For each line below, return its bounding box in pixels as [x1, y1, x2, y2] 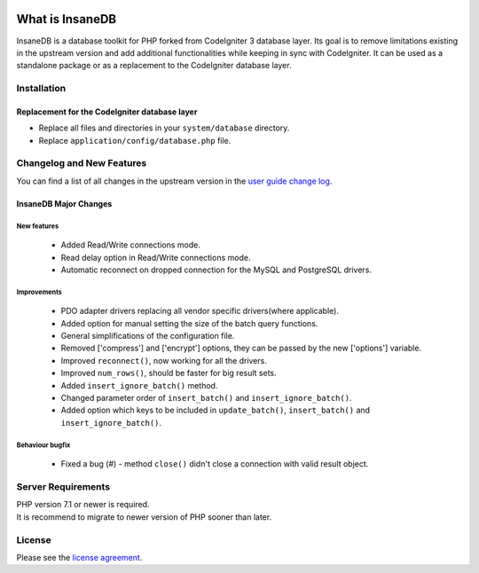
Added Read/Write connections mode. [60, 239, 201, 250]
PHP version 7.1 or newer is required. [16, 499, 150, 510]
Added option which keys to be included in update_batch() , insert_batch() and [60, 404, 371, 416]
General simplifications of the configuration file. [60, 331, 235, 341]
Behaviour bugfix [16, 440, 71, 450]
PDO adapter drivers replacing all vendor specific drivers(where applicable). [60, 306, 339, 317]
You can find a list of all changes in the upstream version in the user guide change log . [16, 176, 333, 186]
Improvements [16, 287, 62, 296]
